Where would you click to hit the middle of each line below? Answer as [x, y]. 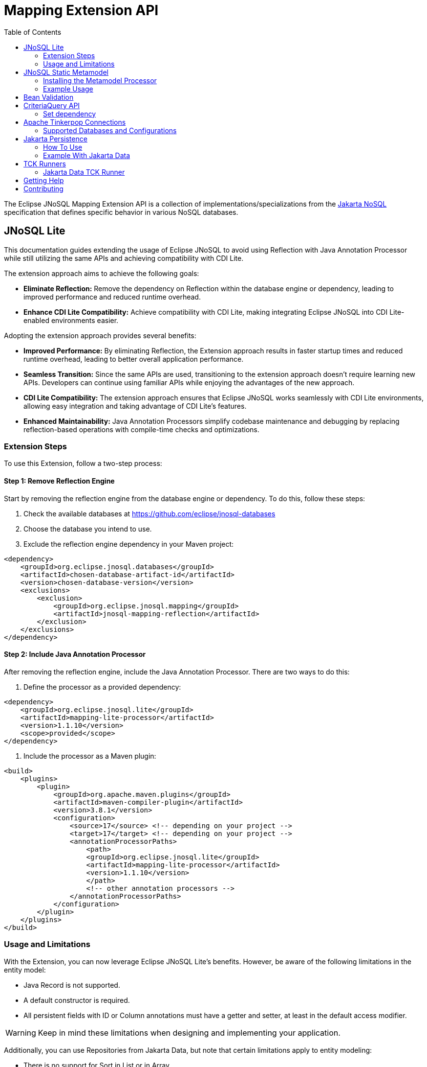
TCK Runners [45, 163]
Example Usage [68, 89]
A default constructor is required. [77, 1000]
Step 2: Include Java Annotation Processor [75, 654]
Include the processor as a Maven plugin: [90, 756]
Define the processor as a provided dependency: [102, 687]
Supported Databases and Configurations [110, 130]
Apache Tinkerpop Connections [75, 122]
